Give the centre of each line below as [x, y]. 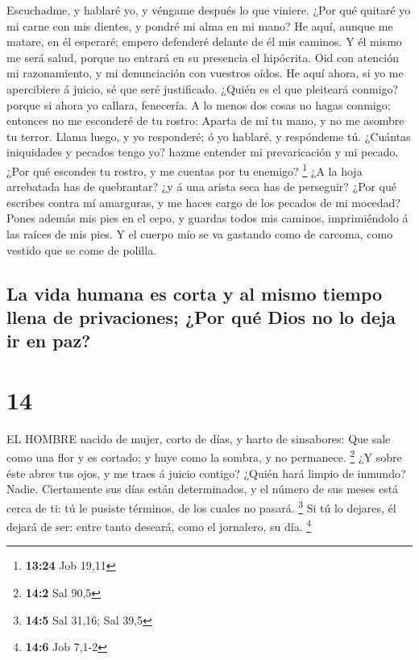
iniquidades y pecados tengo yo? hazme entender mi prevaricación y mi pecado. [203, 152]
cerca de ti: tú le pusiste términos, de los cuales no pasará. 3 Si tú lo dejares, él [201, 506]
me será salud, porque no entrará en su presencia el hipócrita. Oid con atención [203, 57]
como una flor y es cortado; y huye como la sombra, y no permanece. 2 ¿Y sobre [204, 456]
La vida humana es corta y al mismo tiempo [195, 293]
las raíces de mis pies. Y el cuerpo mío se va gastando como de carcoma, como [200, 233]
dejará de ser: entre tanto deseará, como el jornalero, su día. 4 [159, 525]
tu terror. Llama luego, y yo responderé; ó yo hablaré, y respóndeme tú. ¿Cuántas [209, 136]
